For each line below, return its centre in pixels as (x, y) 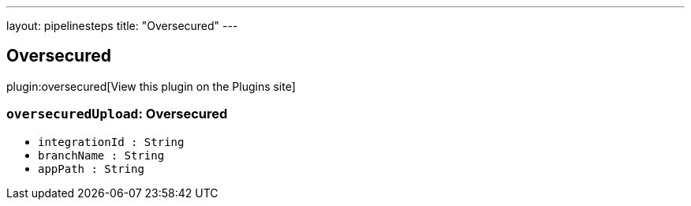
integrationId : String (111, 142)
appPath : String (91, 169)
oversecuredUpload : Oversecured (117, 114)
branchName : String (101, 155)
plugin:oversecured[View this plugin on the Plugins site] (151, 86)
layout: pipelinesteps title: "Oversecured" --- (122, 26)
